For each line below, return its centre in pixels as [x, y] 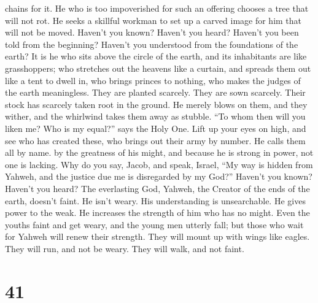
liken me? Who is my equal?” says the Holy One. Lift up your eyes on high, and [156, 128]
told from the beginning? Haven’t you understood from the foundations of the [152, 44]
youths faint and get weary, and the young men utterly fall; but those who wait [154, 224]
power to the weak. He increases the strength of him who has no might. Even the [157, 213]
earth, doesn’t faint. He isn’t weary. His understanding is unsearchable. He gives [155, 200]
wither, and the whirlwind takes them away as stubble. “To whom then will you [155, 116]
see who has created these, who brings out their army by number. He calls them [155, 140]
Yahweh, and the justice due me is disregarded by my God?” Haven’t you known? [159, 176]
